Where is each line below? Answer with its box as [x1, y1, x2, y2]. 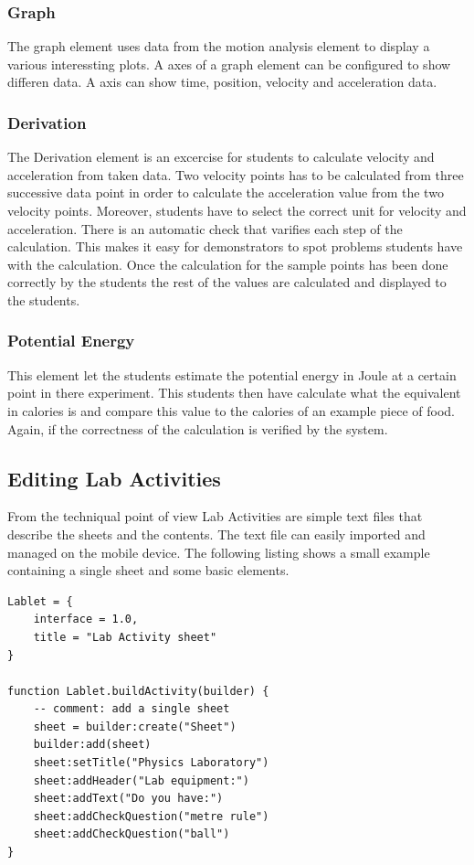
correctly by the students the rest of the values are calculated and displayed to [7, 272, 447, 292]
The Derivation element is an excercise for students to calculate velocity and [7, 147, 435, 166]
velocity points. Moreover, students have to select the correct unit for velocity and [7, 201, 467, 219]
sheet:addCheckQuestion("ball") [33, 828, 230, 841]
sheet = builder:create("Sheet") [33, 720, 237, 733]
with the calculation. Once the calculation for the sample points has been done [7, 254, 448, 273]
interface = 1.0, [33, 613, 139, 626]
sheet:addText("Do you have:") [33, 792, 224, 806]
